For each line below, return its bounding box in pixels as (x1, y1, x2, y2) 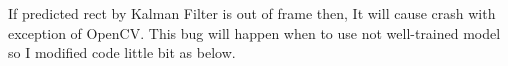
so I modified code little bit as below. (8, 42, 236, 63)
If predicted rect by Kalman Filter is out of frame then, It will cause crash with (8, 3, 496, 23)
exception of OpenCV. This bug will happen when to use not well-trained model (8, 22, 501, 43)
